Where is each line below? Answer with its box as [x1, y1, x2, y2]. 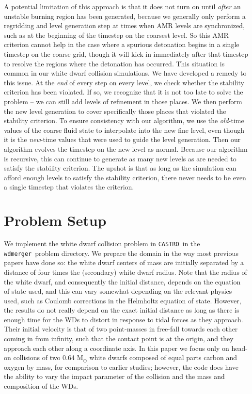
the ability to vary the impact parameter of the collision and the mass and [4, 371, 225, 381]
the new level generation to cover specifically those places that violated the [4, 106, 226, 116]
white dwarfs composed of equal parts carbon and [89, 352, 237, 362]
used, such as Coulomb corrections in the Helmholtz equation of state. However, [4, 295, 241, 305]
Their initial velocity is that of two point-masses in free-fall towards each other [4, 324, 238, 334]
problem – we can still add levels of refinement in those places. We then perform [4, 96, 242, 106]
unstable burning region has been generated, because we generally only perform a [4, 11, 246, 21]
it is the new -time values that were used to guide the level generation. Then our [4, 134, 241, 144]
